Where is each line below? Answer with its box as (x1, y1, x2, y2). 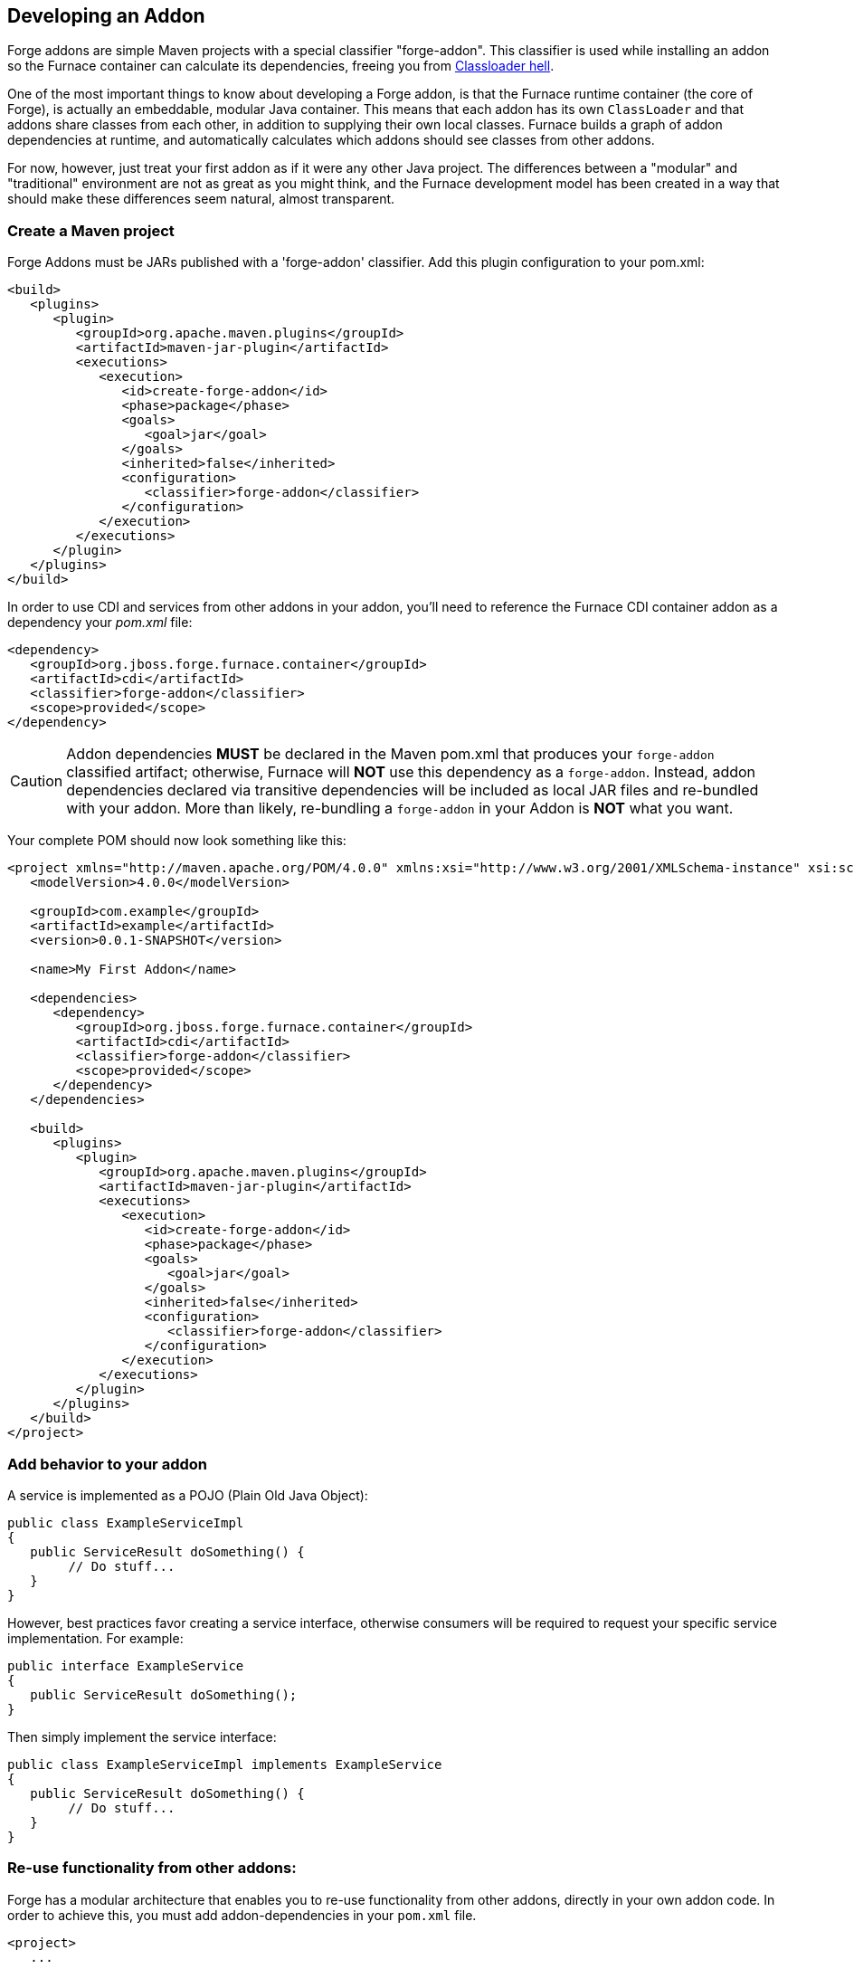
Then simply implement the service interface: (7, 1728, 277, 1745)
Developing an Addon (7, 5, 205, 27)
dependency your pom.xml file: (7, 614, 193, 631)
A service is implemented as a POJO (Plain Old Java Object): (7, 1487, 368, 1503)
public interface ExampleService (7, 1658, 244, 1673)
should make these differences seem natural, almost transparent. (7, 191, 395, 207)
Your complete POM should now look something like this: (7, 832, 346, 849)
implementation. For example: (7, 1630, 184, 1646)
